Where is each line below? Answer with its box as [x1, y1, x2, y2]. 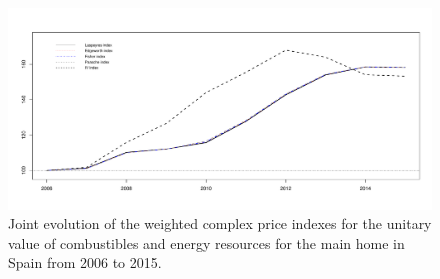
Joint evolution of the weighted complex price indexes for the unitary [8, 213, 432, 234]
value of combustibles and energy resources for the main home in [8, 232, 405, 253]
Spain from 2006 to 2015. [8, 252, 162, 273]
